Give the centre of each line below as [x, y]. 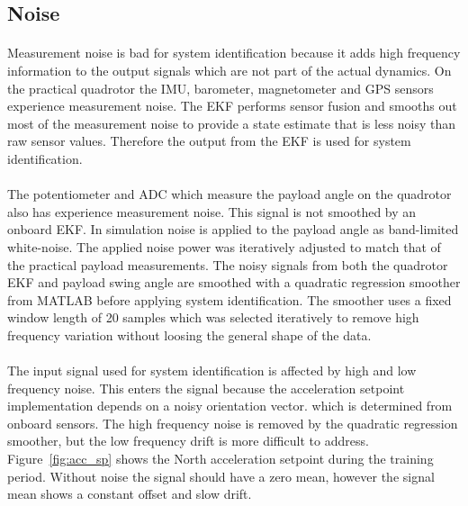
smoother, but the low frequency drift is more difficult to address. [188, 441]
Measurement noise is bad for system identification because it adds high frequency [234, 53]
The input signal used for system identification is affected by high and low [212, 370]
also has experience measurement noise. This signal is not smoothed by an [212, 211]
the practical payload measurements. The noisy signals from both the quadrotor [228, 264]
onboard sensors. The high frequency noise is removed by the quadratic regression [233, 423]
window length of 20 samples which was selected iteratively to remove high [213, 317]
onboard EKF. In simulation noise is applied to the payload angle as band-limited [233, 229]
